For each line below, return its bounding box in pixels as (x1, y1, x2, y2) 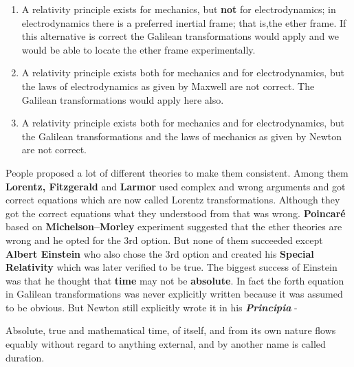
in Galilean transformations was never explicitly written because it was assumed (5, 287, 343, 301)
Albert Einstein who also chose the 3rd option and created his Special (5, 246, 314, 260)
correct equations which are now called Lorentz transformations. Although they (5, 192, 340, 207)
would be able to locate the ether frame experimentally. (21, 42, 256, 56)
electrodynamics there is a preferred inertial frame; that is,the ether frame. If (21, 15, 346, 30)
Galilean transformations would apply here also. (21, 92, 224, 107)
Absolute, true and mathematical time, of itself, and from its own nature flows (5, 323, 336, 337)
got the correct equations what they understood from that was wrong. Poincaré (5, 205, 346, 220)
